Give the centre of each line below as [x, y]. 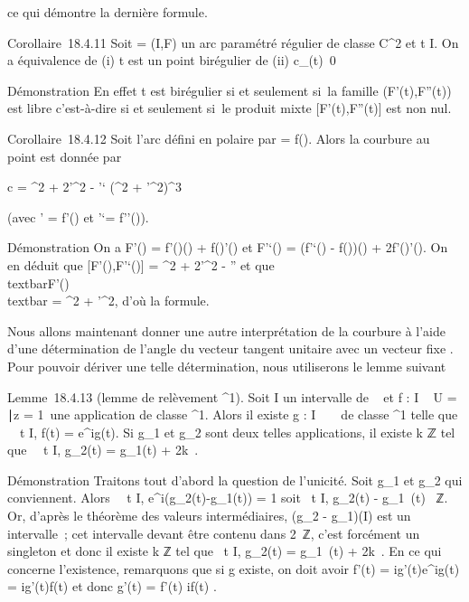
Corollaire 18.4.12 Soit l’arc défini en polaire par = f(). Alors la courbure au [219, 138]
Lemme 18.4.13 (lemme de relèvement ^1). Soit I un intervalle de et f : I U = [232, 396]
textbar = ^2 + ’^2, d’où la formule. [108, 301]
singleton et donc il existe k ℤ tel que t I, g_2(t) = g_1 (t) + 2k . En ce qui [225, 551]
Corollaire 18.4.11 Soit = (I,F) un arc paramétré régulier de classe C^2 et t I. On [233, 42]
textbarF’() [38, 282]
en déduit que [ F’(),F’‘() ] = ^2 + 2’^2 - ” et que [141, 264]
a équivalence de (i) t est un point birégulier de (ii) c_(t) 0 [172, 60]
